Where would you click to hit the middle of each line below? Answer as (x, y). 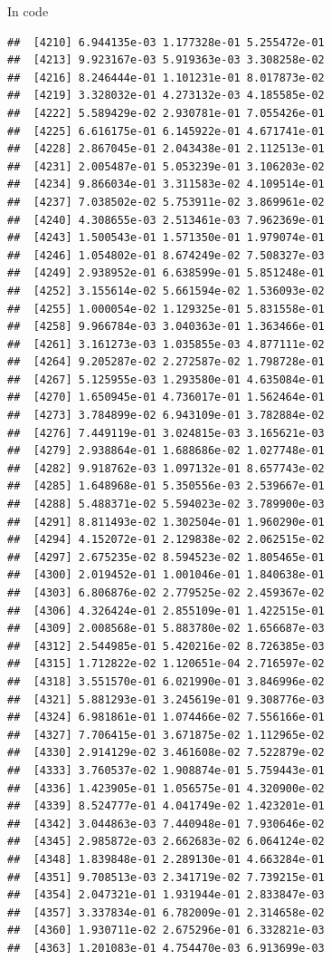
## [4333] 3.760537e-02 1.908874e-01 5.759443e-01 (166, 770)
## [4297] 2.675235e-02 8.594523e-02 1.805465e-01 (166, 557)
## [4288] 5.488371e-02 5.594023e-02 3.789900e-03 (166, 504)
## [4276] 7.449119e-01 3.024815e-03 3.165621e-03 (166, 433)
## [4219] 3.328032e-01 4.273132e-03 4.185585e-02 (166, 96)
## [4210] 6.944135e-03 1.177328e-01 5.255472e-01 (166, 42)
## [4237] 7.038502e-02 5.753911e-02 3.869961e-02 (166, 202)
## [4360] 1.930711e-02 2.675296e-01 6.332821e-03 (166, 931)
